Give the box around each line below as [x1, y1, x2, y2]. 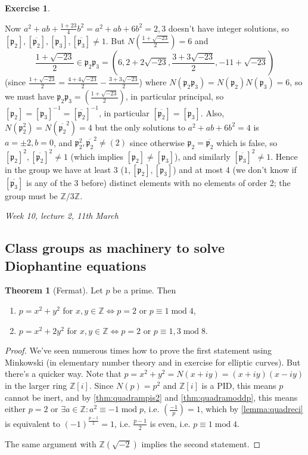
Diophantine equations [5, 256, 147, 274]
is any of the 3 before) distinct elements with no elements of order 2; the [26, 176, 291, 188]
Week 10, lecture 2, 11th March [5, 209, 119, 222]
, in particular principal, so [125, 90, 224, 103]
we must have [5, 90, 54, 103]
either [5, 403, 26, 415]
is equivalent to [5, 417, 61, 429]
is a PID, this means [201, 379, 276, 391]
